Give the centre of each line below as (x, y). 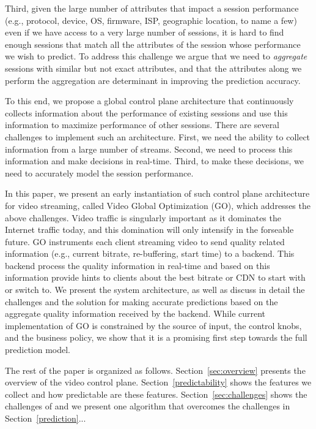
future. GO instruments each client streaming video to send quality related (145, 241)
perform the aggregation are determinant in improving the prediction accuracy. (153, 80)
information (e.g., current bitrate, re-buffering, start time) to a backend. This (150, 253)
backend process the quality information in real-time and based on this (138, 265)
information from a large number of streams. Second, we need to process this (149, 149)
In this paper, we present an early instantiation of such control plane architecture (157, 193)
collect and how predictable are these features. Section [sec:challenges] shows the (156, 394)
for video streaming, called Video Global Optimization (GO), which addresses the (158, 205)
